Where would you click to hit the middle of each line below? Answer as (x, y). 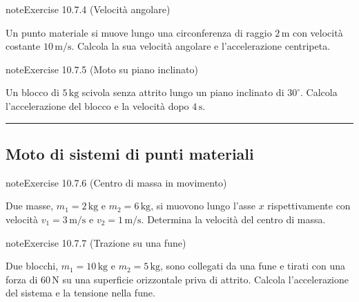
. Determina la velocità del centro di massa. (233, 219)
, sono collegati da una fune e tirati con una (253, 266)
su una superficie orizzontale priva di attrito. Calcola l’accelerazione (206, 279)
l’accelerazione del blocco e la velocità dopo (97, 105)
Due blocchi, (32, 266)
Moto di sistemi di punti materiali (130, 153)
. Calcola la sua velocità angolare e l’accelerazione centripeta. (201, 46)
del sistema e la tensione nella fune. (80, 293)
